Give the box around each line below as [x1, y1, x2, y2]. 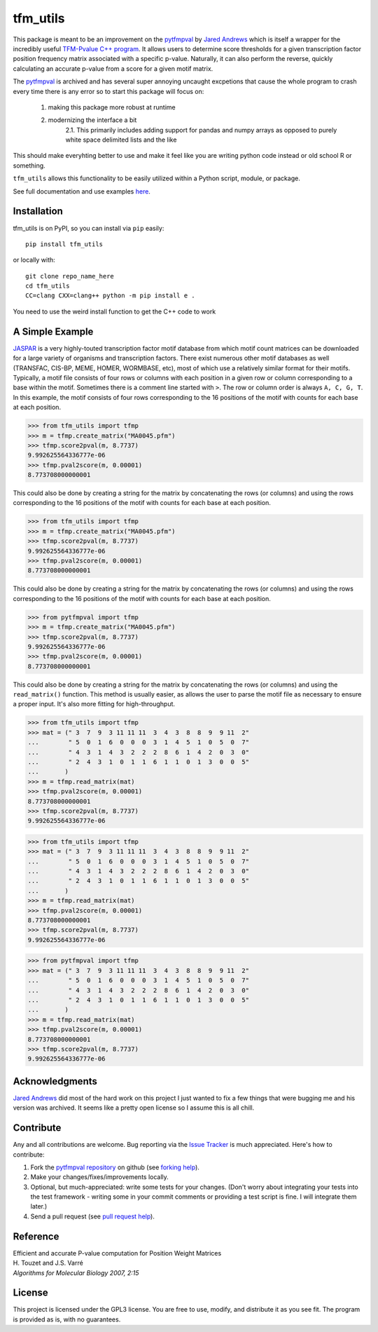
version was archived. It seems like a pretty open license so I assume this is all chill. [13, 1103, 255, 1112]
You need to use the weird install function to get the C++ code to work [13, 307, 216, 316]
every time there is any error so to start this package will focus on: [13, 87, 204, 95]
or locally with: [13, 256, 55, 264]
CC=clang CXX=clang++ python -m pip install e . [25, 292, 195, 300]
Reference [13, 1230, 59, 1242]
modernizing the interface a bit [48, 116, 137, 124]
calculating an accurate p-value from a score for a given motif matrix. [13, 64, 213, 73]
